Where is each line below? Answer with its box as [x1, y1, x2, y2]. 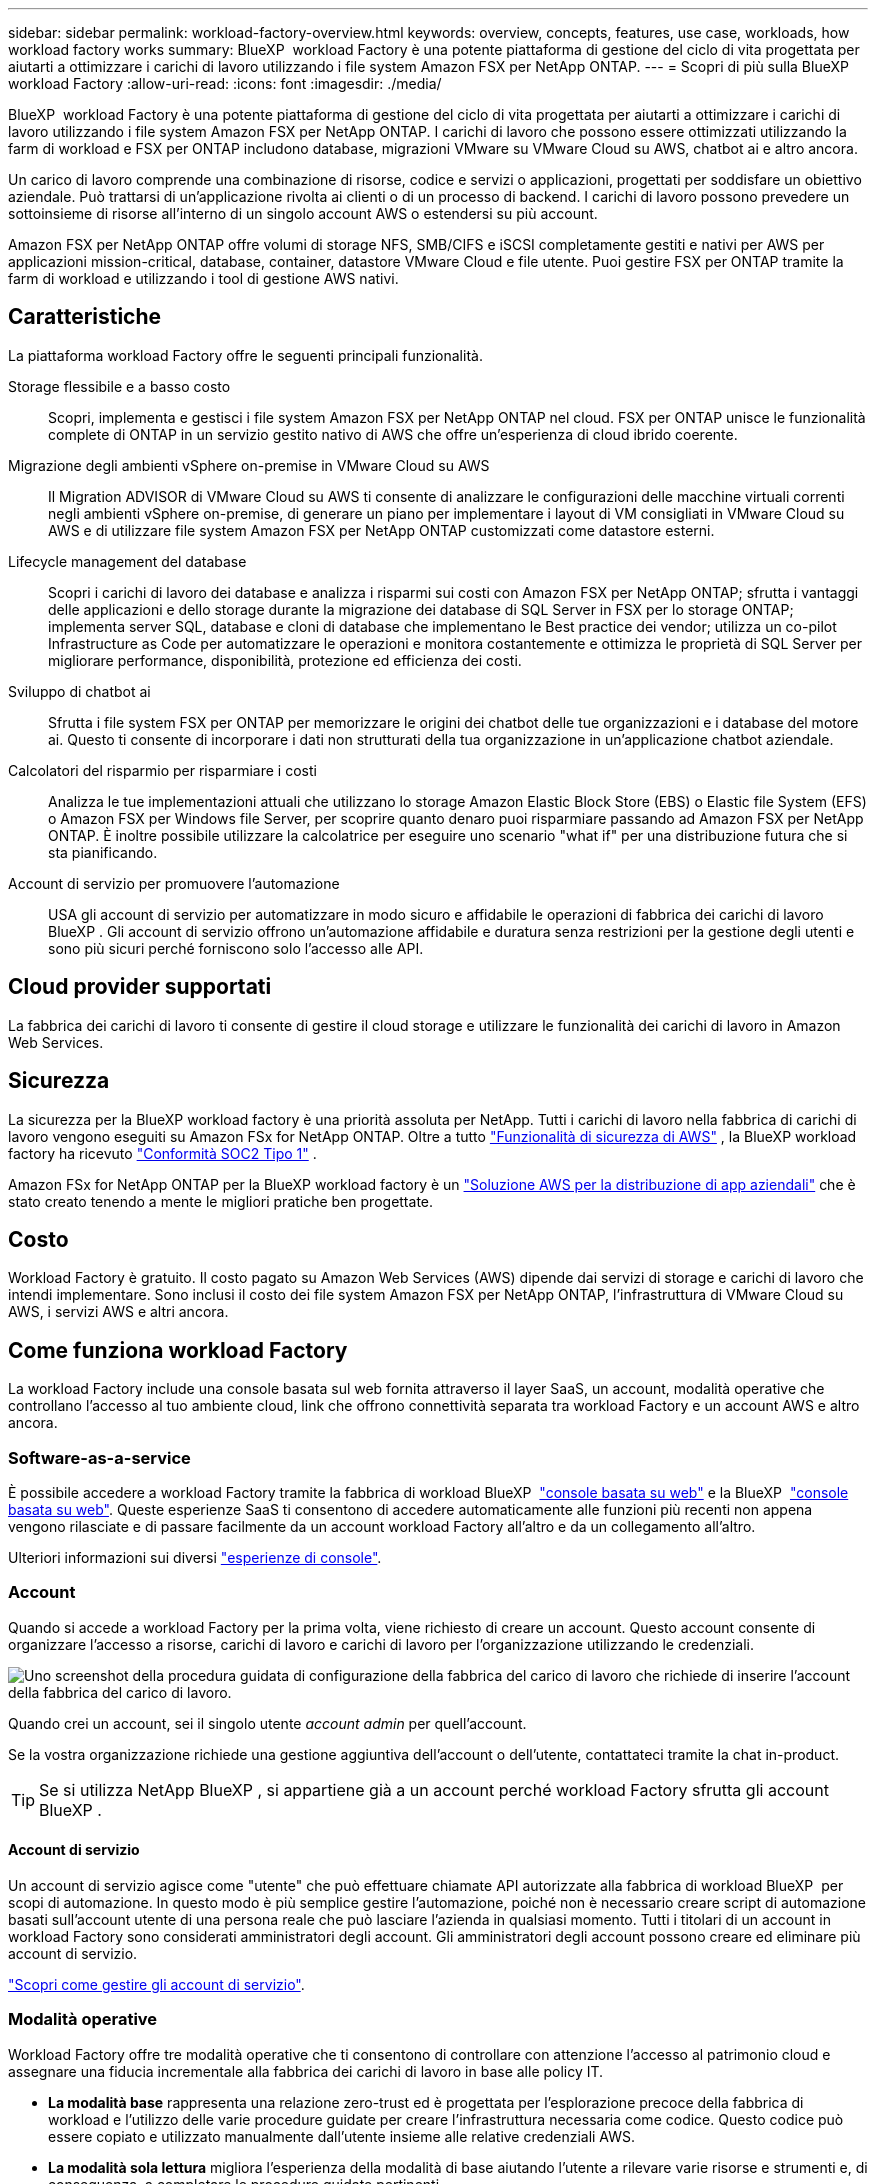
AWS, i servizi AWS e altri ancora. [8, 1303, 229, 1321]
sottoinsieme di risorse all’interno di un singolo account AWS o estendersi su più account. [8, 205, 598, 222]
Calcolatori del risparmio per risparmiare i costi [8, 761, 317, 779]
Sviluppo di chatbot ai [8, 682, 151, 700]
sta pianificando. [48, 843, 158, 861]
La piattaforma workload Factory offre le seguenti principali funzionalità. [8, 346, 483, 364]
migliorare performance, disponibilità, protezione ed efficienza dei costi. [48, 651, 522, 669]
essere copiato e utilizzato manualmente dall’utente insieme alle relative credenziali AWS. [48, 2127, 636, 2145]
